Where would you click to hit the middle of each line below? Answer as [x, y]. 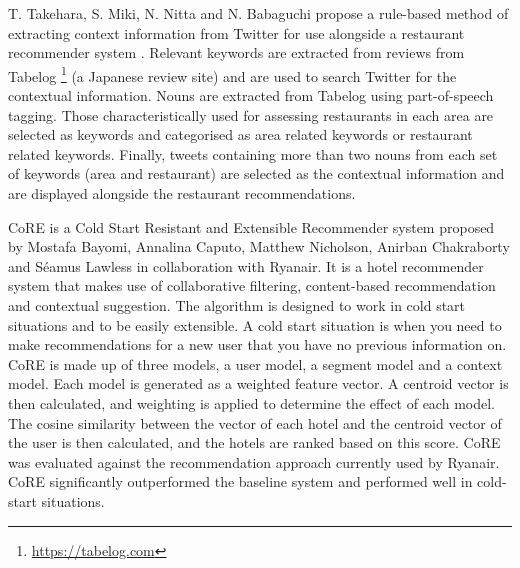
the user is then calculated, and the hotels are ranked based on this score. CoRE [254, 442]
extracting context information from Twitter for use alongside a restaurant [236, 32]
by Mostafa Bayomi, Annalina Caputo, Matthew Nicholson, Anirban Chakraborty [259, 246]
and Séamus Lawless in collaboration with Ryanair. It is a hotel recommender [246, 265]
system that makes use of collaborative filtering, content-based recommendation [252, 285]
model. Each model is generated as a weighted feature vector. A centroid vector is [258, 383]
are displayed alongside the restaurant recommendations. [182, 193]
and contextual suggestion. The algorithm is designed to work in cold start [237, 304]
